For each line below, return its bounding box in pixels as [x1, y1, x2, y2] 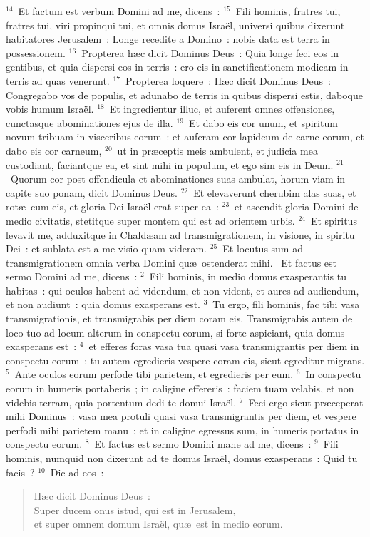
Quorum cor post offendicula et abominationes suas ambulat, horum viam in [10, 171, 346, 186]
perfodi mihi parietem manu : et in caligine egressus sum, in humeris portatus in [6, 422, 359, 437]
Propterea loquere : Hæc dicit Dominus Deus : [125, 73, 331, 88]
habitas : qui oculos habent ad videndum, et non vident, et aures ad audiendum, [6, 282, 359, 297]
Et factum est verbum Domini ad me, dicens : [18, 4, 220, 18]
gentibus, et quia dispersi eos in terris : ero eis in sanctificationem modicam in [6, 59, 349, 74]
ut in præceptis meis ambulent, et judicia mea [117, 143, 318, 158]
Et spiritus [310, 213, 357, 227]
